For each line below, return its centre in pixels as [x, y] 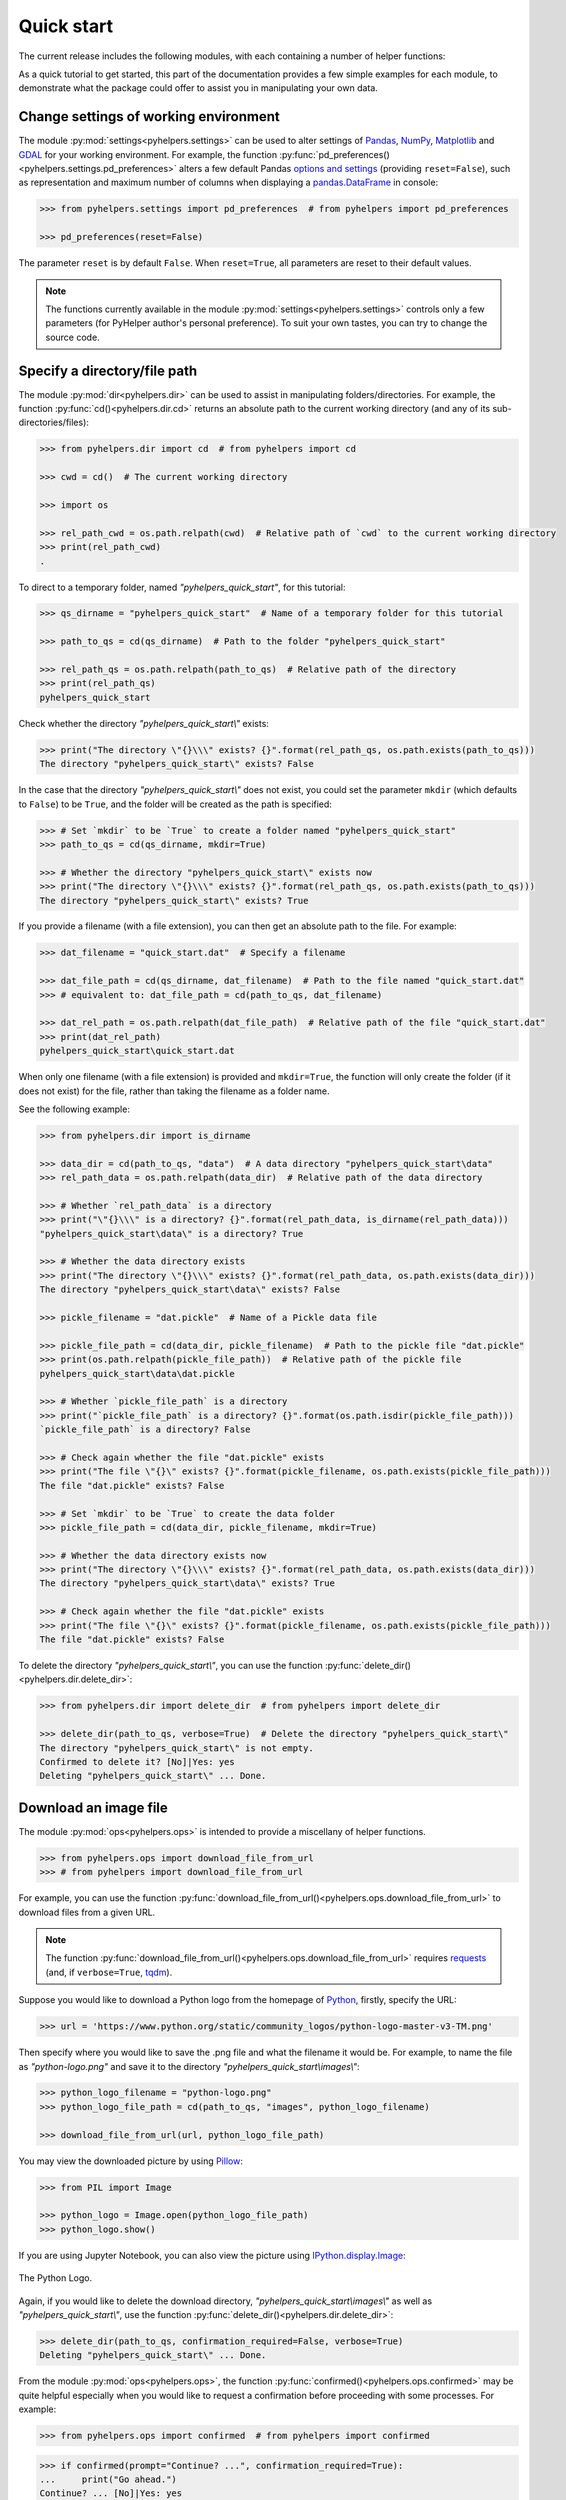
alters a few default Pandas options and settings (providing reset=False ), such [344, 169]
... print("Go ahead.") [108, 2479]
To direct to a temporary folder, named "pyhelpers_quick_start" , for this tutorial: [182, 587]
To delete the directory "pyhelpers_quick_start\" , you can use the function [171, 1665]
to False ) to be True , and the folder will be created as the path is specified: [175, 804]
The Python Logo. [55, 2278]
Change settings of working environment [149, 116]
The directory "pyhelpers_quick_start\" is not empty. [176, 1748]
